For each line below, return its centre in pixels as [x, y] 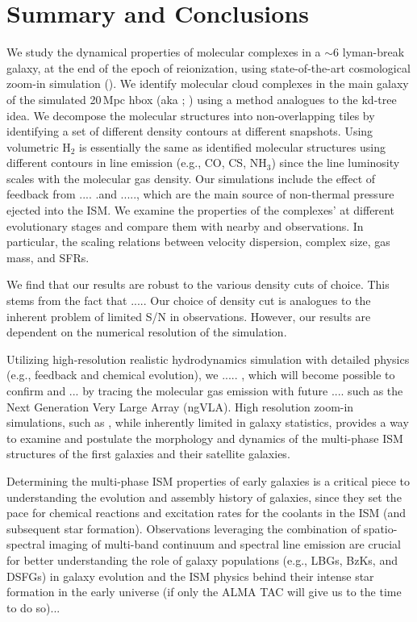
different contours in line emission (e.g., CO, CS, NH [137, 163]
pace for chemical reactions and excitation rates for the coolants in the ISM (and [206, 513]
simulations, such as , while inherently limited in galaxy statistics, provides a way [208, 422]
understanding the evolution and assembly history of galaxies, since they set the [204, 497]
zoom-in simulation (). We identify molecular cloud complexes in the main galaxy [208, 83]
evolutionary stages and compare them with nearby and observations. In [185, 225]
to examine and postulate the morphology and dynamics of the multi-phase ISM [205, 438]
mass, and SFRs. [48, 257]
